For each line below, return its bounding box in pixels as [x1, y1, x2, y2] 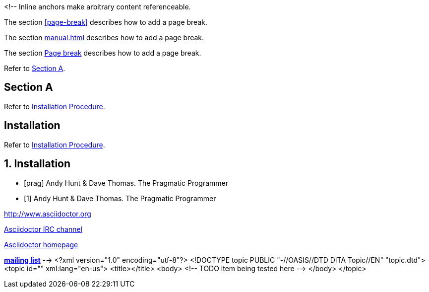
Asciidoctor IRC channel [4, 224, 83, 233]
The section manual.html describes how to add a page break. [4, 33, 204, 42]
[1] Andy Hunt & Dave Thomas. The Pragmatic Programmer [24, 194, 216, 203]
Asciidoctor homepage [4, 240, 78, 249]
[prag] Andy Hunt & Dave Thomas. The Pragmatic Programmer [24, 178, 229, 187]
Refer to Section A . [4, 64, 65, 73]
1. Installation [4, 157, 71, 170]
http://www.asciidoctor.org [4, 209, 91, 218]
